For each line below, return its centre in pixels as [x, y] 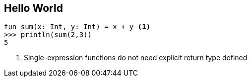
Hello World [33, 8]
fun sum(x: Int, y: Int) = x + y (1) [77, 27]
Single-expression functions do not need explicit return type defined [136, 58]
